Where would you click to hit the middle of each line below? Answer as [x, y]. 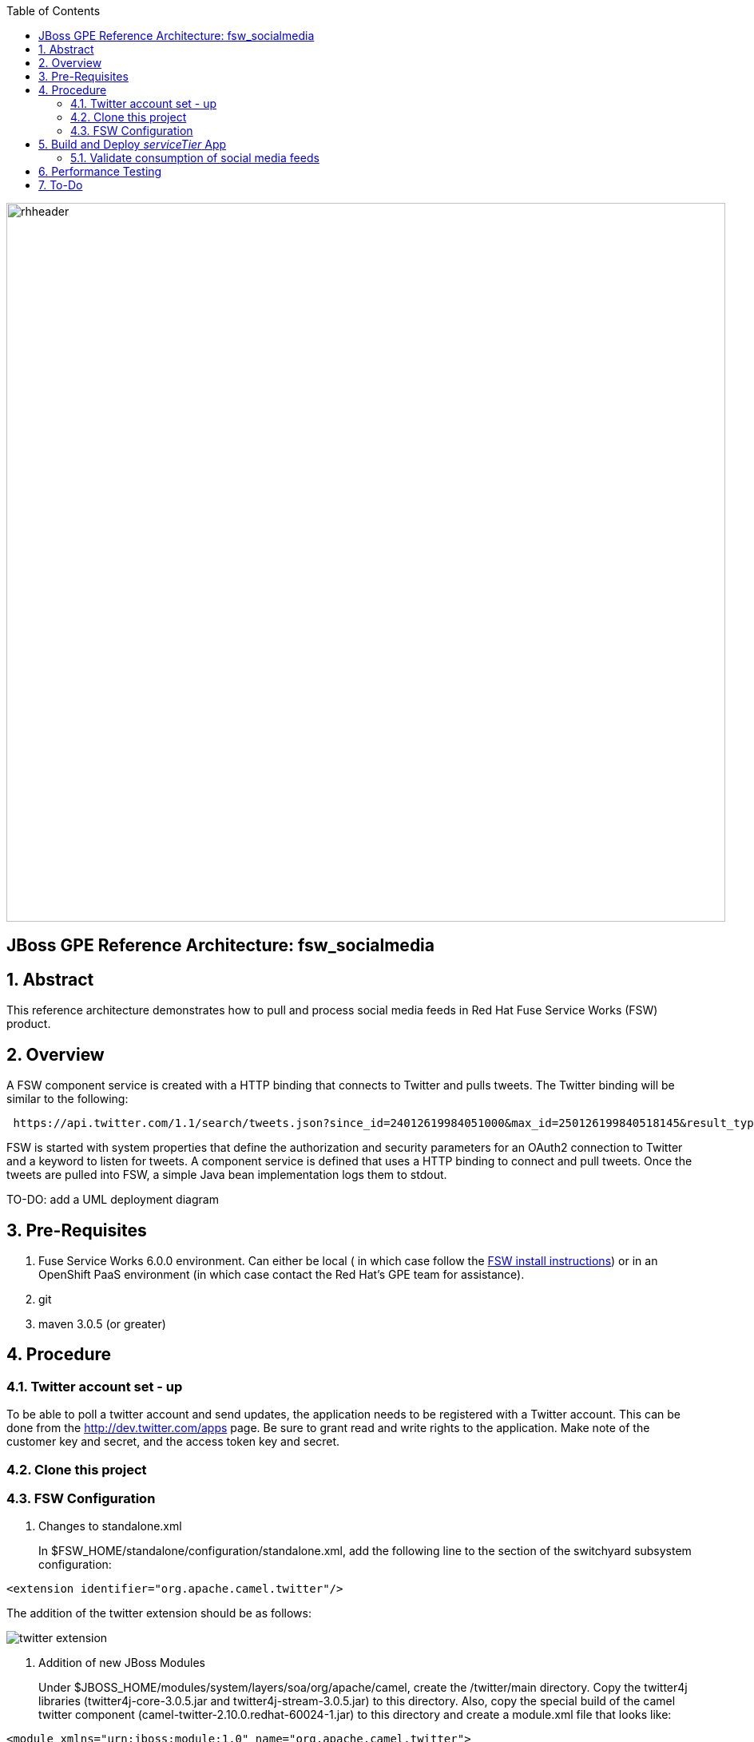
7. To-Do [61, 185]
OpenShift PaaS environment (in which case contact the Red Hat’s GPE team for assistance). [282, 1274]
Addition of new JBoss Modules [122, 1663]
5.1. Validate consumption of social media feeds [195, 158]
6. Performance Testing [100, 171]
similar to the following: [67, 1099]
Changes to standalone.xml [110, 1526]
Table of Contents [54, 11]
